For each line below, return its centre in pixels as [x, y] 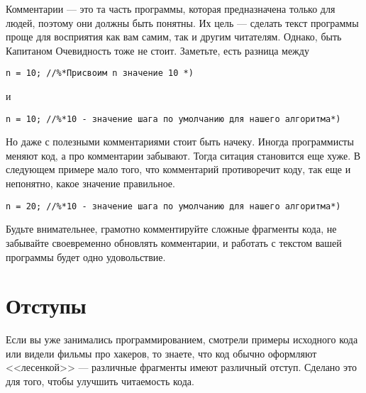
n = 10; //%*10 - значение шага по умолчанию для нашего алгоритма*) [173, 119]
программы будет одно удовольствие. [86, 256]
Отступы [46, 305]
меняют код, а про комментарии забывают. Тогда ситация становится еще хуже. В [183, 155]
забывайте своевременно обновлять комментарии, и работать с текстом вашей [174, 242]
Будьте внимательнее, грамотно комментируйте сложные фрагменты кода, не [171, 229]
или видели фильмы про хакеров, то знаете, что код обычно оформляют [161, 353]
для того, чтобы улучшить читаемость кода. [100, 381]
